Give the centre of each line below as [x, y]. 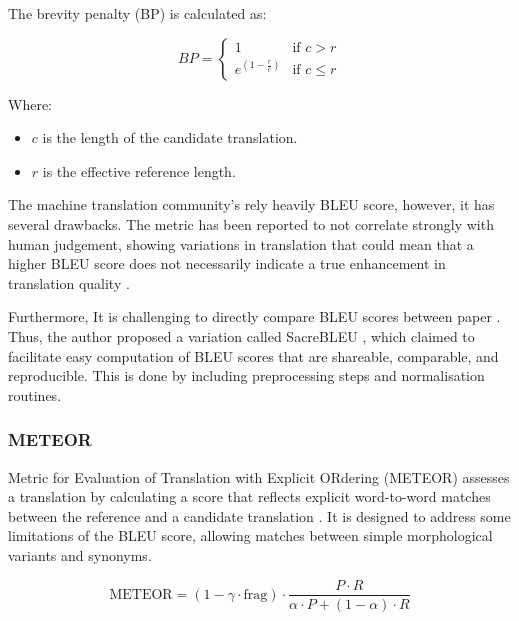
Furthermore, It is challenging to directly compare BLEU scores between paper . [254, 316]
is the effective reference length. [139, 170]
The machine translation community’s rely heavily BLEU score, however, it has [251, 204]
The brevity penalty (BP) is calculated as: [137, 13]
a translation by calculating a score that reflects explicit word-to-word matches [249, 496]
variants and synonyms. [80, 554]
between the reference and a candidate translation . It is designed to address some [259, 515]
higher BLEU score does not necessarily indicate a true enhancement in [227, 263]
